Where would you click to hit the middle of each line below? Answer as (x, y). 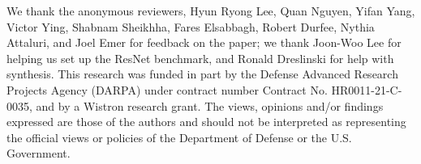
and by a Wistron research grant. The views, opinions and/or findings (210, 105)
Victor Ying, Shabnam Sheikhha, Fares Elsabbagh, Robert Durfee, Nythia (191, 26)
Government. (39, 153)
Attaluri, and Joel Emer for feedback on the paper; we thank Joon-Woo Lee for (204, 42)
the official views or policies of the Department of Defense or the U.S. (179, 137)
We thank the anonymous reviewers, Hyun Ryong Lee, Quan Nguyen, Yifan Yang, (211, 11)
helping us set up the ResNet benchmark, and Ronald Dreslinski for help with (200, 58)
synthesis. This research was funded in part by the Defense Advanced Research (202, 74)
